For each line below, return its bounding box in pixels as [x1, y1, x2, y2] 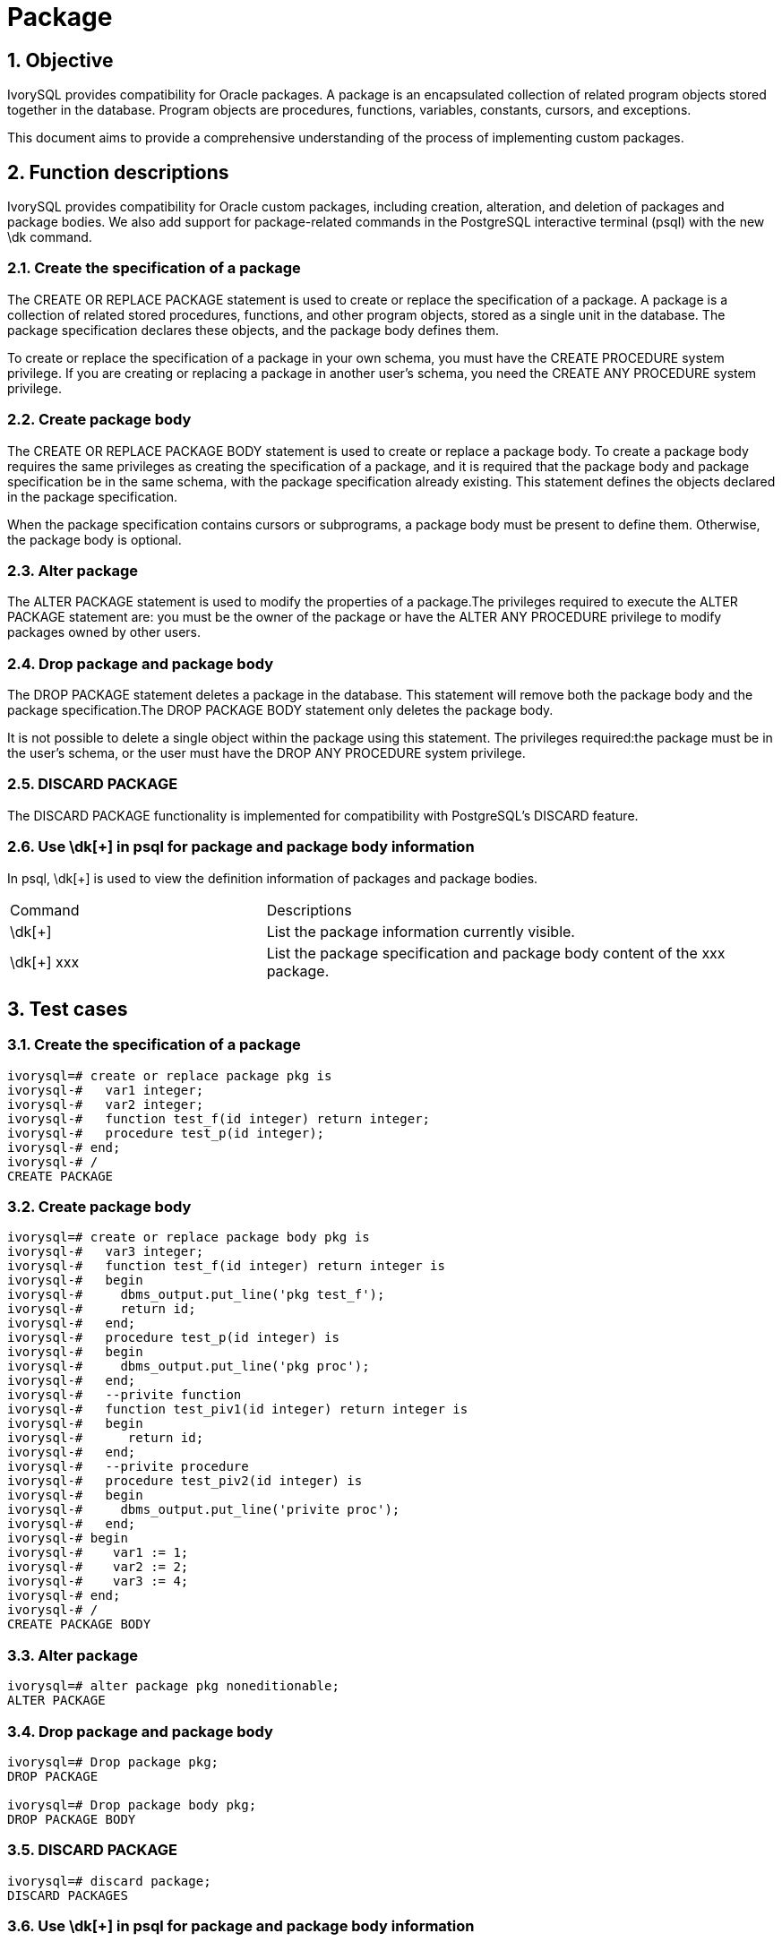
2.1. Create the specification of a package [7, 259, 301, 278]
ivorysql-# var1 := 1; [7, 1545, 189, 1560]
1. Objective [7, 48, 114, 72]
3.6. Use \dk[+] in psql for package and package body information [7, 1917, 475, 1936]
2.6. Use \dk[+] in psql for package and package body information [7, 838, 475, 856]
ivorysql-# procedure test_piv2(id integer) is [7, 1474, 363, 1489]
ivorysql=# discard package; [7, 1873, 211, 1888]
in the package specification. [7, 488, 178, 504]
